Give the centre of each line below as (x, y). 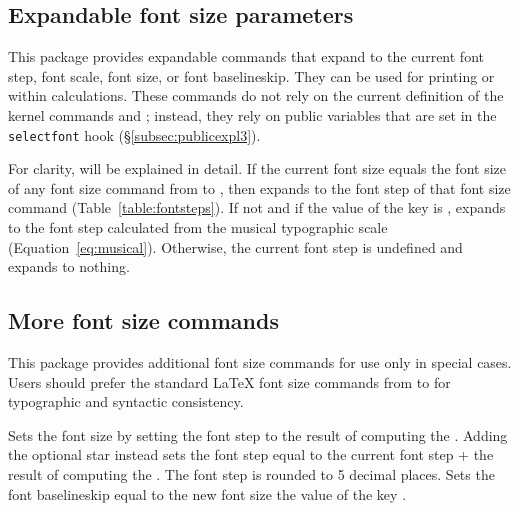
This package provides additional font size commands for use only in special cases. (260, 362)
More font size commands (143, 320)
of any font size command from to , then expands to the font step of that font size (259, 187)
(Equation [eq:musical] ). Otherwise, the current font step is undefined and (235, 246)
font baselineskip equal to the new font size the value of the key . (207, 493)
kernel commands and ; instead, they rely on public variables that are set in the (252, 114)
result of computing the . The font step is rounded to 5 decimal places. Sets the (251, 473)
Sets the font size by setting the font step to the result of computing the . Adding (258, 434)
